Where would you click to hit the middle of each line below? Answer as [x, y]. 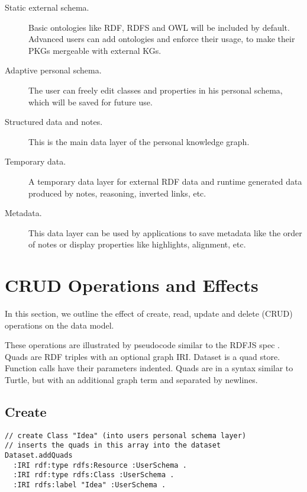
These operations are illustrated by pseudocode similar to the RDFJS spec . [142, 345]
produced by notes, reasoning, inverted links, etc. [117, 193]
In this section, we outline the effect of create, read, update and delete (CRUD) [149, 313]
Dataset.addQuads [39, 456]
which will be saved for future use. [91, 102]
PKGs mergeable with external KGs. [95, 50]
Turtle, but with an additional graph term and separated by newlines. [131, 380]
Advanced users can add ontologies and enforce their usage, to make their [162, 39]
